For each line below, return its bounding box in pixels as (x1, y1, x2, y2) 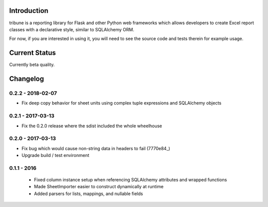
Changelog (9, 75, 44, 83)
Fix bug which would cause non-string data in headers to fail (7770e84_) (21, 145, 171, 151)
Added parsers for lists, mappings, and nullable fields (34, 191, 143, 197)
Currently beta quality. (9, 62, 55, 68)
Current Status (9, 49, 56, 57)
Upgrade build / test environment (21, 153, 89, 158)
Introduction (9, 6, 49, 15)
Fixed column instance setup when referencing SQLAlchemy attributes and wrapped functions (34, 176, 227, 183)
